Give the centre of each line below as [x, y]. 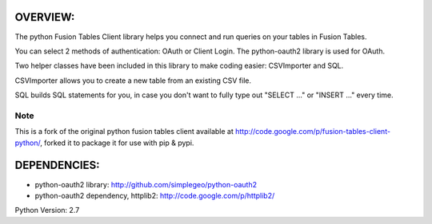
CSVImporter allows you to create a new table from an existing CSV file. [133, 81]
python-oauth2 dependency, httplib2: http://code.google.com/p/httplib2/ [155, 195]
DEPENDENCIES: [57, 165]
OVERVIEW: [45, 17]
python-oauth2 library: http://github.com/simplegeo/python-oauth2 [146, 184]
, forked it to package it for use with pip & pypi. [117, 143]
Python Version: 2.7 [47, 210]
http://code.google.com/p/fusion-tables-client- [313, 132]
